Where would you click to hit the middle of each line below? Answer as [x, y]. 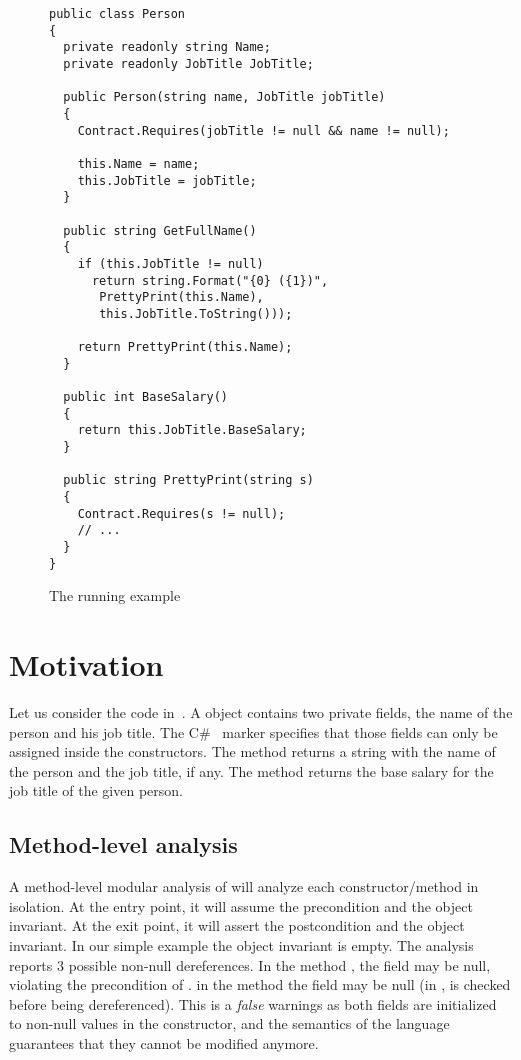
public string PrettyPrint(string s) [188, 480]
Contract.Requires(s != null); [181, 513]
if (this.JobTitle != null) [170, 263]
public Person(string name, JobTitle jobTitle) [224, 97]
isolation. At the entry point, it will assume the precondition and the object [241, 905]
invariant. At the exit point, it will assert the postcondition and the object [237, 925]
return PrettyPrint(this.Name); [185, 347]
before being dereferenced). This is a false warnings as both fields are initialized [253, 1003]
